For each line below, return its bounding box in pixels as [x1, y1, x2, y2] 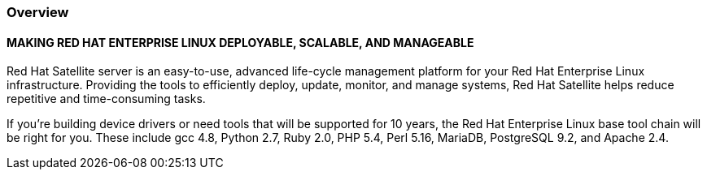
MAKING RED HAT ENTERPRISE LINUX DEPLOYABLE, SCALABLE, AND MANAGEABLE [7, 35, 474, 49]
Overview [7, 4, 69, 20]
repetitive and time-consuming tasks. [7, 92, 206, 106]
